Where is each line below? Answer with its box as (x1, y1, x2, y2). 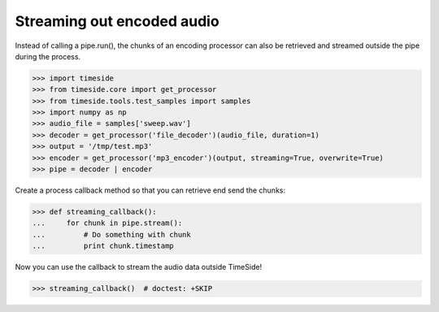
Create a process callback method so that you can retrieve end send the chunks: (15, 185, 286, 195)
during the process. (15, 51, 81, 61)
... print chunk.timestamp (32, 241, 174, 251)
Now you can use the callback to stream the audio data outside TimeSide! (15, 262, 263, 272)
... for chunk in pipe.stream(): (32, 219, 183, 227)
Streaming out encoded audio (15, 12, 219, 30)
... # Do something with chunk (32, 230, 191, 239)
